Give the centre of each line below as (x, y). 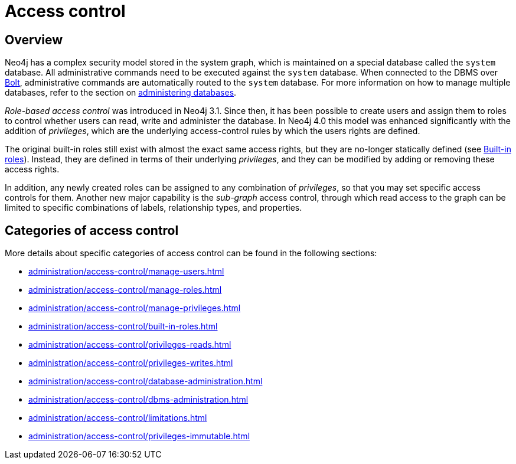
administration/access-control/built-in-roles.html (123, 326)
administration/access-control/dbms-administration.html (138, 400)
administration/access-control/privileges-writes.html (131, 363)
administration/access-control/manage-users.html (126, 272)
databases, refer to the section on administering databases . (121, 93)
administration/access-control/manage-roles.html (125, 290)
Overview (34, 40)
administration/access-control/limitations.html (118, 418)
